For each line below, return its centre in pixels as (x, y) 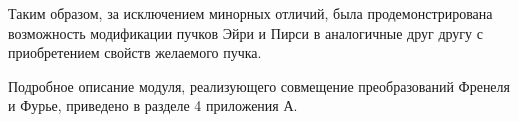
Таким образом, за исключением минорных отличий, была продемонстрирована (250, 13)
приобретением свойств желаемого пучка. (135, 52)
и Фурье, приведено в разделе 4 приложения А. (153, 105)
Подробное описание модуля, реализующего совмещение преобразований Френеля (259, 85)
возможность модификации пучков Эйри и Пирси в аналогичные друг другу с (245, 32)
